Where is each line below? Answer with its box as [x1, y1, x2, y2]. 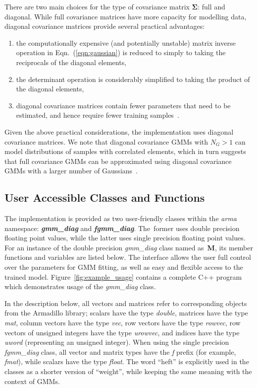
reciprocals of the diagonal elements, [16, 57, 127, 67]
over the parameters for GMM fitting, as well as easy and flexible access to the [4, 262, 243, 272]
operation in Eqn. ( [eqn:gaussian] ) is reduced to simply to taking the [16, 47, 226, 58]
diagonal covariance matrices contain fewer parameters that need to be [16, 100, 231, 110]
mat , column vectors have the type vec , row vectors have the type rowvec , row [4, 317, 241, 328]
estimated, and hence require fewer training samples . [16, 110, 179, 120]
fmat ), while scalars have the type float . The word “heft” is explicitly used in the [4, 356, 249, 367]
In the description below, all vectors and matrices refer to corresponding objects [4, 298, 247, 308]
